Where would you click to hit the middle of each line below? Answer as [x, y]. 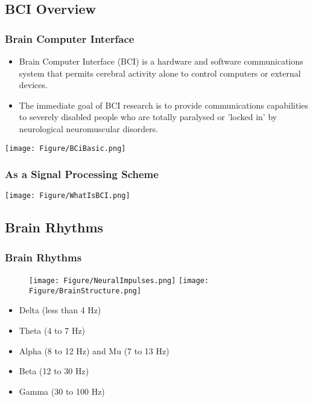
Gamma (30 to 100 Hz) [62, 391]
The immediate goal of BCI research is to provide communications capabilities [164, 105]
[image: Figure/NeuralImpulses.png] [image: [119, 281]
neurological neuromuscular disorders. [89, 128]
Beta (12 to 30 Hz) [54, 371]
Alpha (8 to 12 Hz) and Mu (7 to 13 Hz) [94, 350]
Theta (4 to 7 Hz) [52, 330]
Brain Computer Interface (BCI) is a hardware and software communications [161, 61]
